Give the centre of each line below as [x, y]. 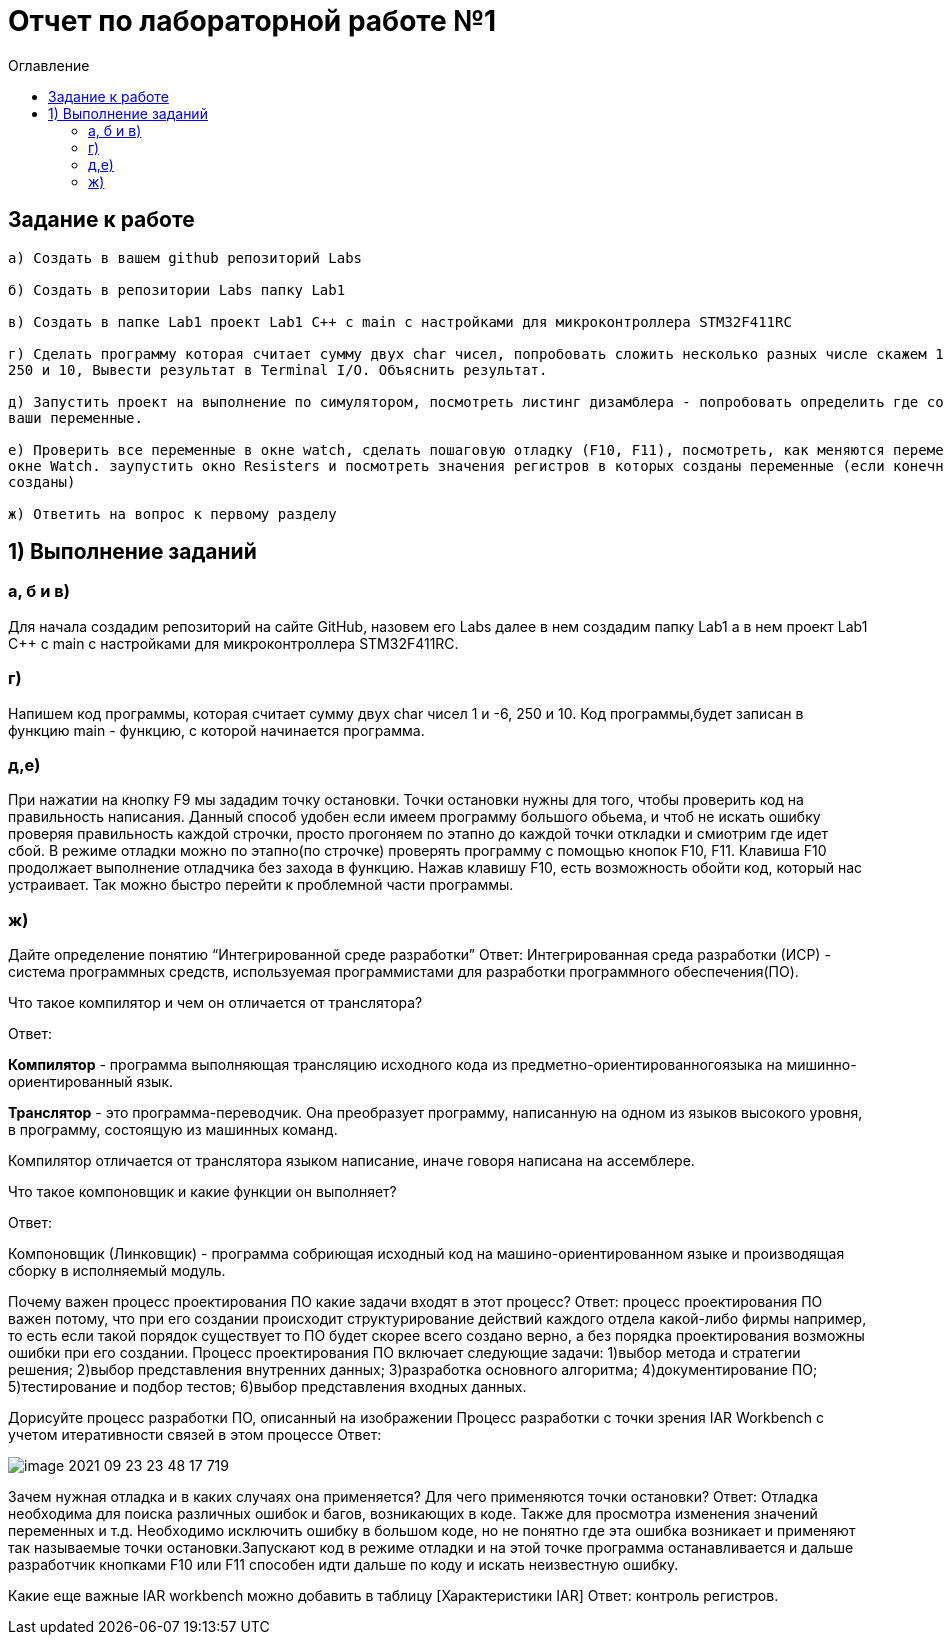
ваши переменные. [75, 417]
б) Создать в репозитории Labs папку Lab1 [177, 289]
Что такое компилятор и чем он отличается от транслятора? [215, 1003]
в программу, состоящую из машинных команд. [173, 1130]
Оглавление [49, 65]
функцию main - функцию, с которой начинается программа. [216, 730]
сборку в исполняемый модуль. [117, 1271]
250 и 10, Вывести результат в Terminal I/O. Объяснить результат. [278, 369]
